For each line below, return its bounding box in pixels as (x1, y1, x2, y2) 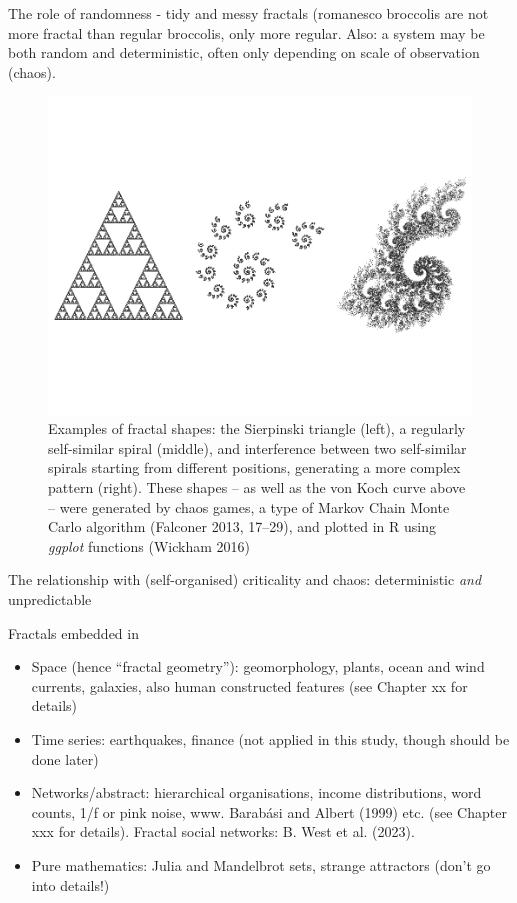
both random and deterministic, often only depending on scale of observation (8, 42, 480, 63)
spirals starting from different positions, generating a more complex (48, 457, 461, 478)
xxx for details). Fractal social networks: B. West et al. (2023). (31, 821, 415, 842)
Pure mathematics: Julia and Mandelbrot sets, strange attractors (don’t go (31, 854, 491, 875)
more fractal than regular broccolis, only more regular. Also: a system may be (8, 22, 485, 43)
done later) (31, 748, 99, 769)
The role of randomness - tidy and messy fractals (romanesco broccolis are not (8, 3, 489, 23)
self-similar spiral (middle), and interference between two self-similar (48, 437, 467, 458)
